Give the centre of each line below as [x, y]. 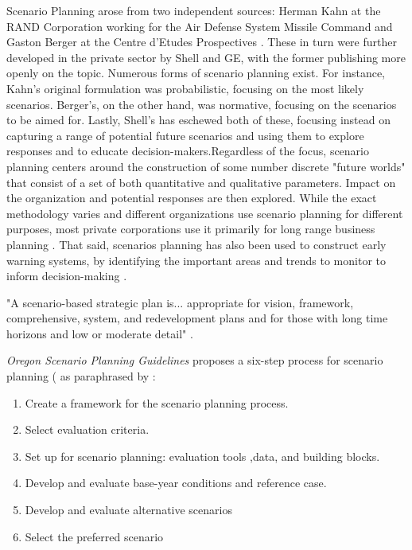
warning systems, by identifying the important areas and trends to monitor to [196, 260]
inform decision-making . [67, 276]
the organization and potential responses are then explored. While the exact [192, 198]
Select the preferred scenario [94, 536]
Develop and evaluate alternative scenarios [128, 510]
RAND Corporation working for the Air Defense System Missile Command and [200, 26]
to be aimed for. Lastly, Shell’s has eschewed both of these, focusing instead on [198, 120]
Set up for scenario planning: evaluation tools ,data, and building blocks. [202, 456]
